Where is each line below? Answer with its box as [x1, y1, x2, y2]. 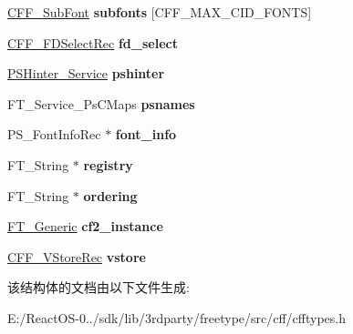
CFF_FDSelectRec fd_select [7, 33, 178, 52]
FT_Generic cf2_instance [7, 217, 163, 236]
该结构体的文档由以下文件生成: [7, 278, 190, 297]
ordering [83, 186, 138, 205]
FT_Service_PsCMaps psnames [7, 94, 195, 113]
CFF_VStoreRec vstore [7, 247, 146, 266]
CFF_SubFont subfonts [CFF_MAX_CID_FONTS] [7, 3, 312, 21]
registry [83, 155, 133, 174]
